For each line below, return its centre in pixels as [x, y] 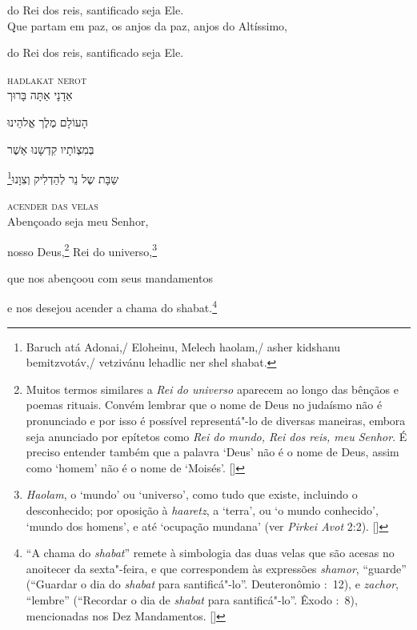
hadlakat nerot [47, 79]
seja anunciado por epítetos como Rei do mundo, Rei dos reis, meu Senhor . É [217, 436]
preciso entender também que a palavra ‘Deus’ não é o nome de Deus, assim [213, 452]
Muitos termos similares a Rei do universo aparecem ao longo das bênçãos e [212, 389]
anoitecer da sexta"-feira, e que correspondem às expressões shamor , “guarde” [216, 568]
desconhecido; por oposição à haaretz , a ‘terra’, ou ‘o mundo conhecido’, [202, 510]
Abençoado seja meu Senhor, [78, 221]
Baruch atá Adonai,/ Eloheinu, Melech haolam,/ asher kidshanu [183, 346]
